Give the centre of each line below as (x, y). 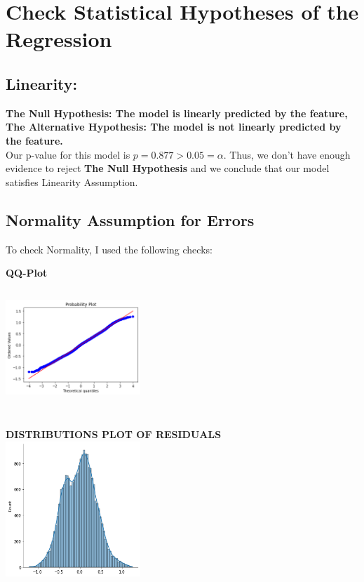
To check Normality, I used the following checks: (109, 249)
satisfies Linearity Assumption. (72, 181)
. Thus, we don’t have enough (287, 154)
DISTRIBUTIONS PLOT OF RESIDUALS (114, 434)
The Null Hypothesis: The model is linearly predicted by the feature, (177, 113)
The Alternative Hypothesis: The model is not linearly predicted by (174, 127)
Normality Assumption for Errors (130, 219)
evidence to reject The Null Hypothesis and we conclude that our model (168, 168)
